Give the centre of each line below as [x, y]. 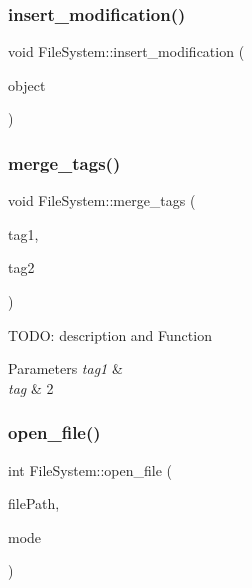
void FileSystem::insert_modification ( [126, 51]
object [27, 84]
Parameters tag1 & [65, 368]
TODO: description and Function [110, 334]
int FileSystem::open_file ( [90, 469]
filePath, [34, 503]
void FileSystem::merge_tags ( [102, 200]
